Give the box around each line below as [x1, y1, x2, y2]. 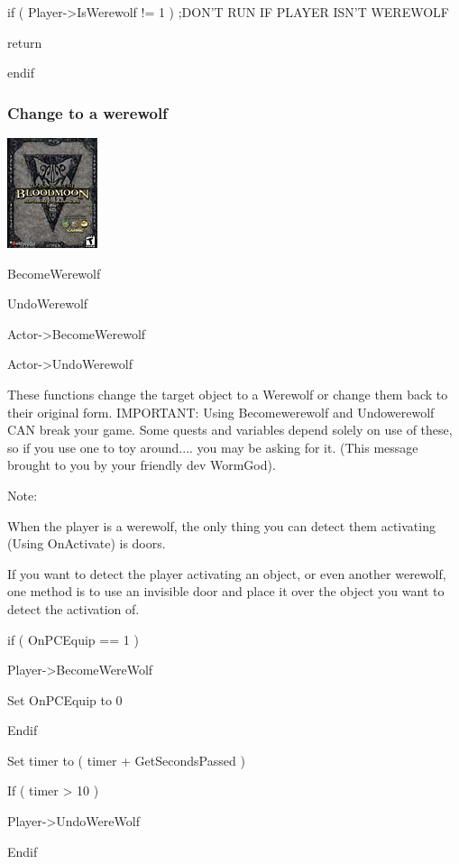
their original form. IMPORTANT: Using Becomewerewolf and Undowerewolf [7, 402, 435, 421]
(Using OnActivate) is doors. [7, 534, 166, 553]
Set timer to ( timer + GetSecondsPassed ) [7, 750, 245, 769]
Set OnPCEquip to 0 [7, 690, 123, 709]
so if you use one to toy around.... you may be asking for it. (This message [7, 437, 418, 456]
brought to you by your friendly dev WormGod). [7, 455, 276, 474]
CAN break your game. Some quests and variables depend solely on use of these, [7, 420, 453, 439]
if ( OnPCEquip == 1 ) [7, 630, 139, 648]
